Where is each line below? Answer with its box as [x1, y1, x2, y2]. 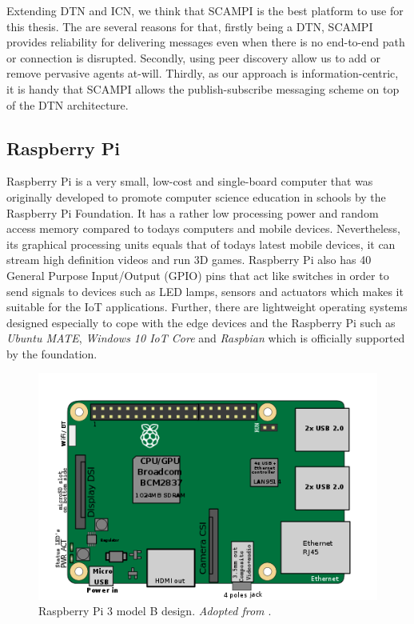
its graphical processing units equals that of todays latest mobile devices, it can [6, 235, 396, 252]
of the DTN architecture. [6, 96, 129, 113]
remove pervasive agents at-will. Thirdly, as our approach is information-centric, [6, 65, 399, 82]
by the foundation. [6, 345, 98, 362]
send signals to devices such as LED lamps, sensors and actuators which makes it [6, 282, 404, 299]
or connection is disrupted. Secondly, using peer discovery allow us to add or [6, 49, 381, 66]
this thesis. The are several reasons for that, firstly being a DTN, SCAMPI [6, 18, 373, 34]
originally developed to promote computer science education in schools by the [6, 188, 386, 205]
